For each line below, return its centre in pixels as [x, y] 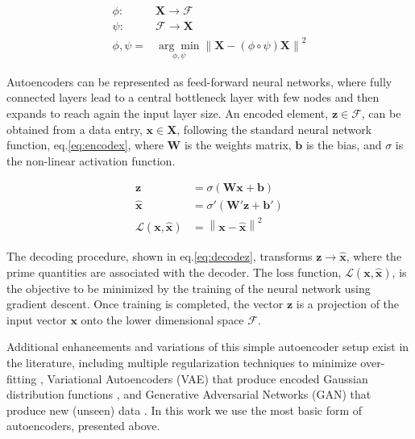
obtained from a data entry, [75, 129]
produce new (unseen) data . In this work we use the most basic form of [185, 410]
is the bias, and [344, 145]
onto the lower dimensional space [162, 319]
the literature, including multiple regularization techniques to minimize [182, 362]
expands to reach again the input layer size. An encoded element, [168, 113]
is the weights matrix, [238, 145]
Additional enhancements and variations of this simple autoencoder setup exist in [208, 347]
